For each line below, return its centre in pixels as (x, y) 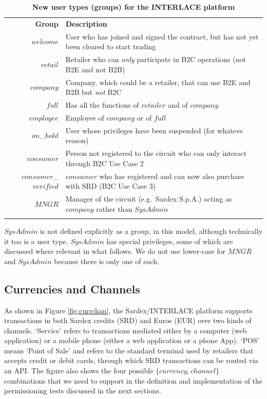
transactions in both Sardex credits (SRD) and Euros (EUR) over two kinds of (128, 320)
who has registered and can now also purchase (172, 176)
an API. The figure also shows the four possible (79, 371)
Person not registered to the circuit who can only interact (156, 153)
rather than (114, 208)
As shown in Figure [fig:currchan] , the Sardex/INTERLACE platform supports (128, 310)
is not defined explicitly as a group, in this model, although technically (151, 231)
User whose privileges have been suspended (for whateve (154, 130)
